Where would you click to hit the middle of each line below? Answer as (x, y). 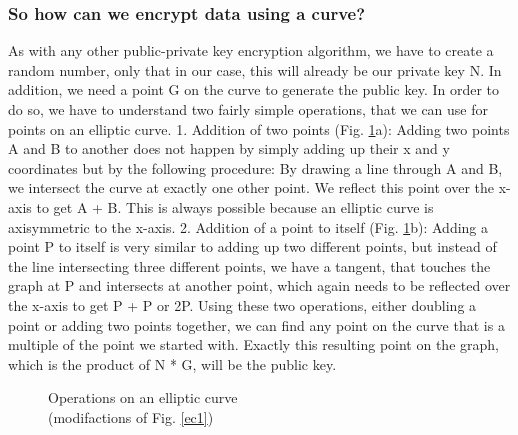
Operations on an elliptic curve (143, 397)
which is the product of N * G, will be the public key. (172, 363)
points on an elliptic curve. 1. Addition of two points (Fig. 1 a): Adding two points (259, 128)
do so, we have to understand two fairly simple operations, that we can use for (248, 109)
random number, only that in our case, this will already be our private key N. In (255, 69)
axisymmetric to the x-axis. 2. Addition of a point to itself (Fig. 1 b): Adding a (248, 226)
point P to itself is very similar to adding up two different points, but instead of (252, 246)
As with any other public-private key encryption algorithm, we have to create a (251, 50)
